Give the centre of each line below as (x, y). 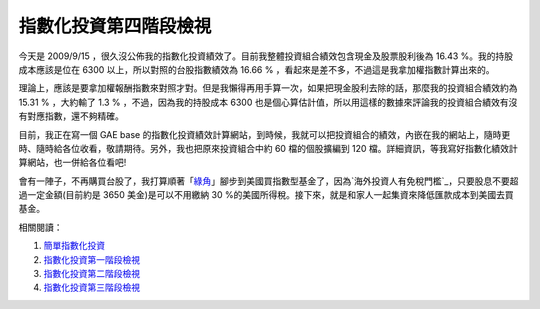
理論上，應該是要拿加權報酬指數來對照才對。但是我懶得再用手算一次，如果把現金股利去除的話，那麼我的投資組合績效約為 (268, 88)
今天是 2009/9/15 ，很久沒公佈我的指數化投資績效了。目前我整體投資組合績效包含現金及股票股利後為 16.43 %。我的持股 (266, 56)
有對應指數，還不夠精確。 (71, 116)
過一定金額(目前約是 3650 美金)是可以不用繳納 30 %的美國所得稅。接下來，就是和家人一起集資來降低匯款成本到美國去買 (266, 195)
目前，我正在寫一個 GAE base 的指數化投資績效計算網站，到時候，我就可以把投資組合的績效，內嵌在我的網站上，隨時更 (264, 134)
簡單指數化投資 (74, 246)
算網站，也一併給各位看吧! (72, 162)
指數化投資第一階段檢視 (91, 259)
